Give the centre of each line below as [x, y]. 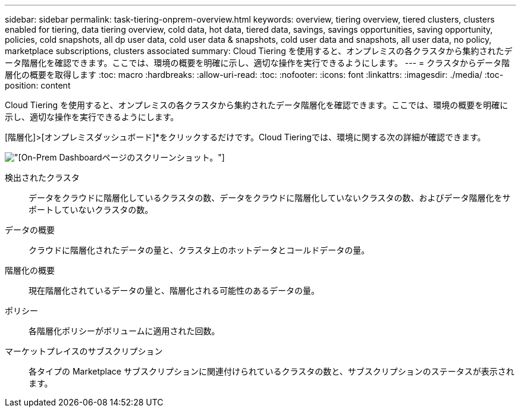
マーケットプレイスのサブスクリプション [84, 351]
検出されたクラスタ [42, 177]
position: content [38, 85]
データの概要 [30, 230]
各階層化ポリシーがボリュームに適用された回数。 [124, 331]
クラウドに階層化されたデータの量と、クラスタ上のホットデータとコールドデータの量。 [199, 250]
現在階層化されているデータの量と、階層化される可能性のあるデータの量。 [174, 290]
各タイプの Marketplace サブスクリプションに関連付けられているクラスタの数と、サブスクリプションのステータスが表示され [272, 371]
